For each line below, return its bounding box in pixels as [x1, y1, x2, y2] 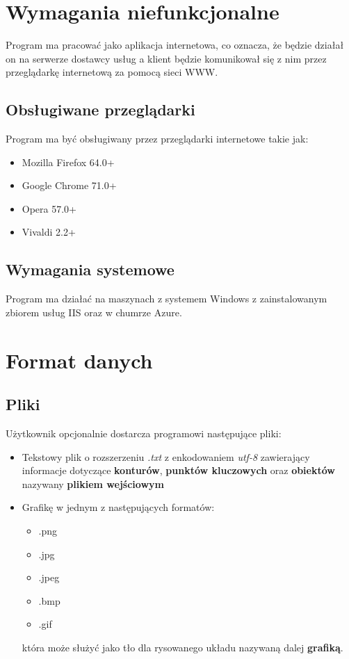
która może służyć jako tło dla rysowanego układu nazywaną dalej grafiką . [22, 640, 343, 654]
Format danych [6, 345, 153, 374]
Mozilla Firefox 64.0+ [22, 154, 115, 169]
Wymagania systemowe [6, 259, 174, 280]
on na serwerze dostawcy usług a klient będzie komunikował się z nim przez [6, 51, 327, 65]
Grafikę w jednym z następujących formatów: [22, 500, 215, 514]
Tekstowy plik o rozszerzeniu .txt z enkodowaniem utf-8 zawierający [22, 449, 310, 464]
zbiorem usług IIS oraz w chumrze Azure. [6, 304, 182, 319]
